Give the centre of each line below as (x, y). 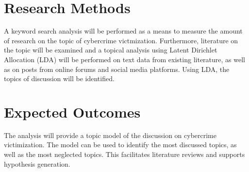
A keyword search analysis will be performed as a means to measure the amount (123, 31)
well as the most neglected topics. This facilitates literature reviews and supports (124, 154)
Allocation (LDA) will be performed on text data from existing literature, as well (124, 59)
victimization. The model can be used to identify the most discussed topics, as (120, 145)
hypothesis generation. (37, 163)
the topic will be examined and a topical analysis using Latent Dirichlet (111, 50)
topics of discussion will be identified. (59, 78)
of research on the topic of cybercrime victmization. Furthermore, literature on (121, 40)
